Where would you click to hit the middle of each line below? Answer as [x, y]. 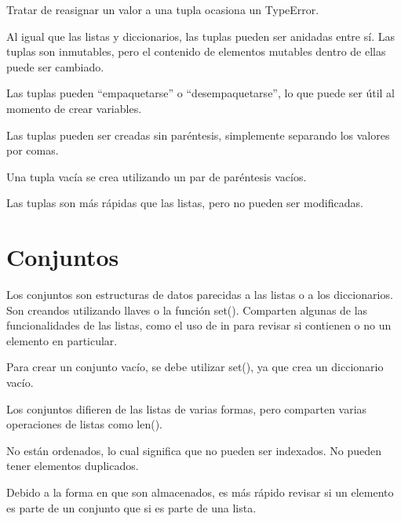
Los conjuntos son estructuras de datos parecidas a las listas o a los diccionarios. [200, 295]
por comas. [33, 150]
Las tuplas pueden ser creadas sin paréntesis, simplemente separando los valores [198, 135]
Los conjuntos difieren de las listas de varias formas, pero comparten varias [187, 408]
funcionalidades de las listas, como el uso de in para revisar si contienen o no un [199, 325]
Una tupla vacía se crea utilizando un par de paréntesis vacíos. [157, 176]
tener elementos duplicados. [73, 466]
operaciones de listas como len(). [84, 424]
